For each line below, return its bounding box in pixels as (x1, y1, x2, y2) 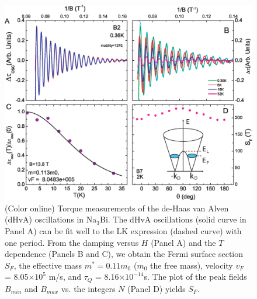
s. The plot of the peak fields (144, 270, 247, 283)
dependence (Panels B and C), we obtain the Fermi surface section (5, 248, 244, 260)
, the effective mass (13, 259, 82, 271)
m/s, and (48, 270, 82, 283)
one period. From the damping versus (5, 236, 139, 248)
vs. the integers (61, 282, 116, 294)
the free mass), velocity (150, 259, 233, 271)
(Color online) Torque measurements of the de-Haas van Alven (5, 201, 229, 214)
